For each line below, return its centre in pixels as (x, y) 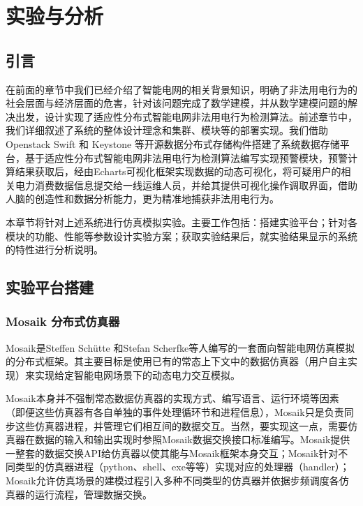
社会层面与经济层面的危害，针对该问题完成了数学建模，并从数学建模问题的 (177, 103)
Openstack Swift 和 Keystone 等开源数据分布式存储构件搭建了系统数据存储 (173, 143)
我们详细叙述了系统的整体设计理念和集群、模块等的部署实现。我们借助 (167, 130)
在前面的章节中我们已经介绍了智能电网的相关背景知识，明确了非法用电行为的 (181, 89)
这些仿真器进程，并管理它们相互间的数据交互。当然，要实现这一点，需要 (181, 425)
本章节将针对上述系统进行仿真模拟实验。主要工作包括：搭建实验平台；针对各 (181, 222)
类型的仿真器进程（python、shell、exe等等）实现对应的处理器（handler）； (182, 467)
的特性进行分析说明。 (54, 250)
